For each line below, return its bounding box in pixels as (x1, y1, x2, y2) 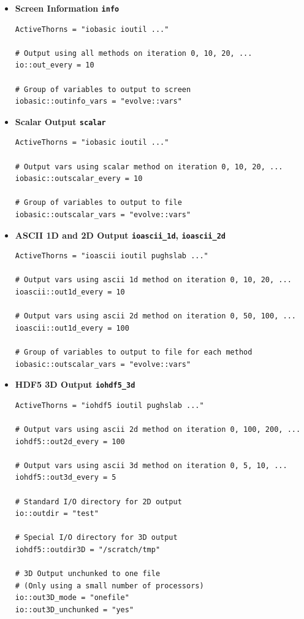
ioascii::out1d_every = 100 (15, 323, 129, 333)
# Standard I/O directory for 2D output (15, 497, 182, 506)
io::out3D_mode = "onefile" (15, 593, 129, 602)
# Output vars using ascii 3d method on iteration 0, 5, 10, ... (15, 461, 287, 470)
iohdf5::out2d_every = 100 (15, 437, 125, 446)
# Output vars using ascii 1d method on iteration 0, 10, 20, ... (15, 275, 292, 285)
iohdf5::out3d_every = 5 (15, 473, 116, 482)
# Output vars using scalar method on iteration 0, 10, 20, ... (15, 162, 283, 171)
